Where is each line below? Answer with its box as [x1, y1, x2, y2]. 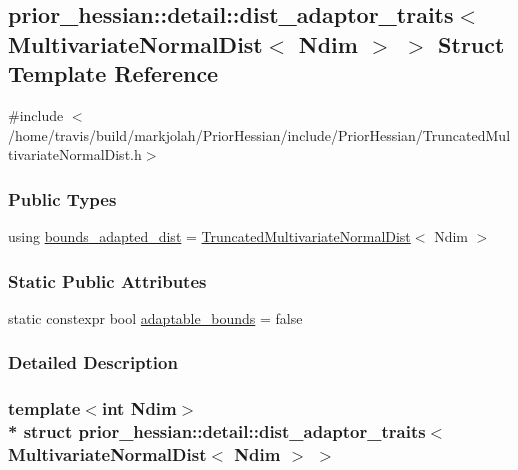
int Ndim [101, 396, 177, 421]
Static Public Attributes [8, 268, 207, 293]
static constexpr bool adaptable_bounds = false [8, 307, 303, 328]
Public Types [8, 186, 117, 211]
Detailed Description [8, 350, 178, 375]
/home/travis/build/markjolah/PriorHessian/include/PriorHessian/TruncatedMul [8, 124, 511, 145]
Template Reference [8, 58, 219, 89]
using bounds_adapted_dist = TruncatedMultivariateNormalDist [8, 225, 411, 246]
